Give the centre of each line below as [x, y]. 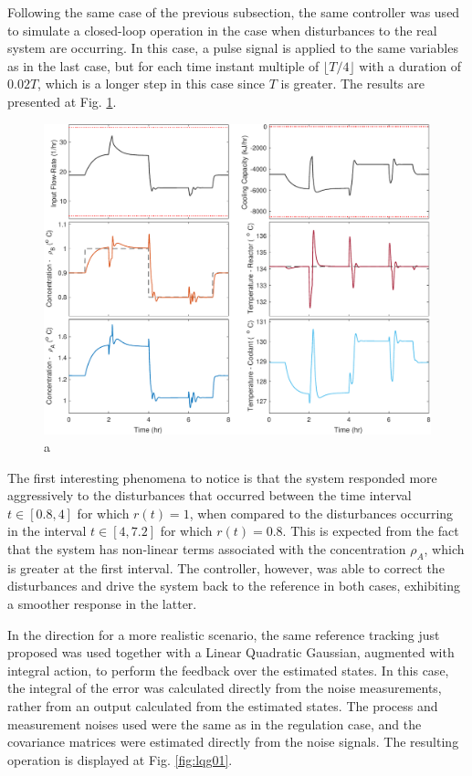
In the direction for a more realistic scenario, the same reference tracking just [224, 634]
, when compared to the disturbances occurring [321, 513]
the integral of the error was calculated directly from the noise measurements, [225, 688]
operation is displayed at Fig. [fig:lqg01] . [120, 759]
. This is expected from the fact [371, 531]
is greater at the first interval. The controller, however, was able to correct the [226, 567]
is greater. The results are [352, 84]
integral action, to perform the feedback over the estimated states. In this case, [228, 670]
